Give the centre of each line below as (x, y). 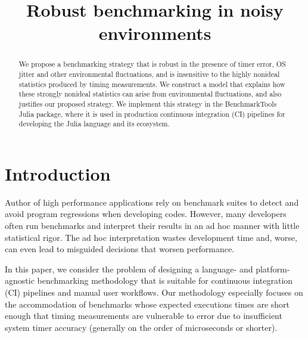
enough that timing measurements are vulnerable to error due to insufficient (144, 316)
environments (155, 33)
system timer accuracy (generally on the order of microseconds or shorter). (141, 327)
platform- (273, 269)
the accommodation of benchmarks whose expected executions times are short (147, 304)
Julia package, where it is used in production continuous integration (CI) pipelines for (152, 114)
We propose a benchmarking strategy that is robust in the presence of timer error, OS (152, 64)
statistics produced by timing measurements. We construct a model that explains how (152, 84)
